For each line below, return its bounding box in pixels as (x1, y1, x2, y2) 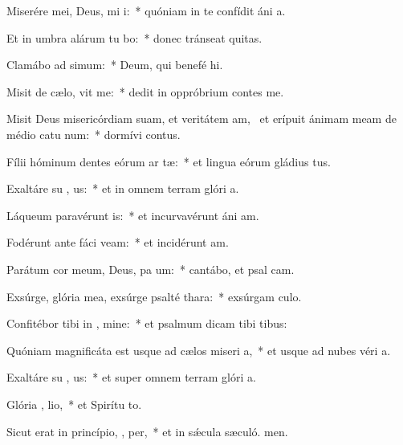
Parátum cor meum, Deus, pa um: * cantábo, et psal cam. (6, 260, 295, 277)
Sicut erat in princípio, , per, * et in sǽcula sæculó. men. (6, 423, 288, 439)
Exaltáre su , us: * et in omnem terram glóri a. (6, 180, 239, 197)
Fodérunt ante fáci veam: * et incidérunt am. (6, 234, 229, 251)
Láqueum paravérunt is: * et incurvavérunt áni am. (6, 206, 259, 223)
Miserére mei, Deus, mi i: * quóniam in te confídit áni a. (6, 2, 286, 18)
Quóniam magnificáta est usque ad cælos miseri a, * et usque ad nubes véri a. (6, 341, 391, 358)
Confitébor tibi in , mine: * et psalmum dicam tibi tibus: (6, 315, 287, 332)
